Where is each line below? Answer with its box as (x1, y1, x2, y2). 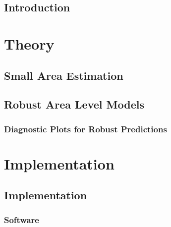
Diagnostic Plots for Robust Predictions (4, 122, 167, 135)
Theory (4, 33, 55, 54)
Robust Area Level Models (4, 97, 144, 112)
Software (4, 213, 39, 226)
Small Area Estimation (4, 67, 123, 83)
